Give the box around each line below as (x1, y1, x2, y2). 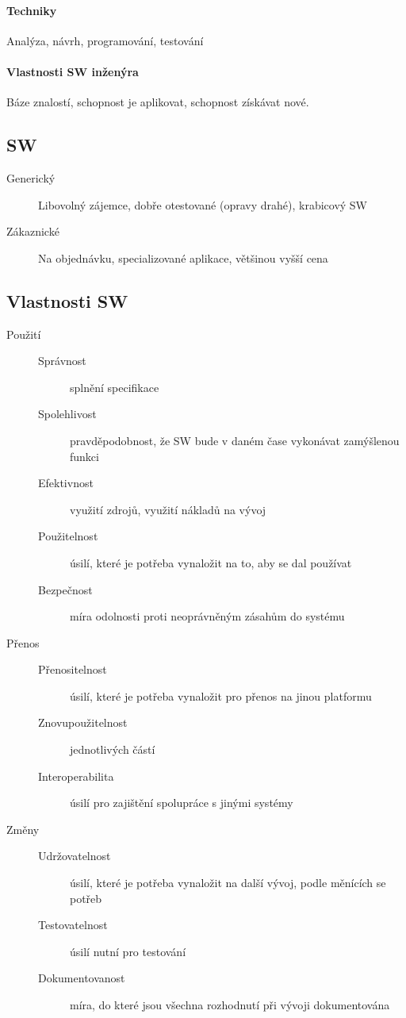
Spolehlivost (38, 405, 97, 422)
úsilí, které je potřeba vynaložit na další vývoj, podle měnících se (70, 874, 386, 891)
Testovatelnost (38, 916, 108, 933)
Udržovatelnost (38, 847, 111, 864)
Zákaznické (6, 223, 59, 240)
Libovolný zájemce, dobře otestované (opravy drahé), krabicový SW (38, 196, 368, 213)
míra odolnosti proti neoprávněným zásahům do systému (70, 608, 345, 624)
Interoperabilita (38, 767, 114, 784)
